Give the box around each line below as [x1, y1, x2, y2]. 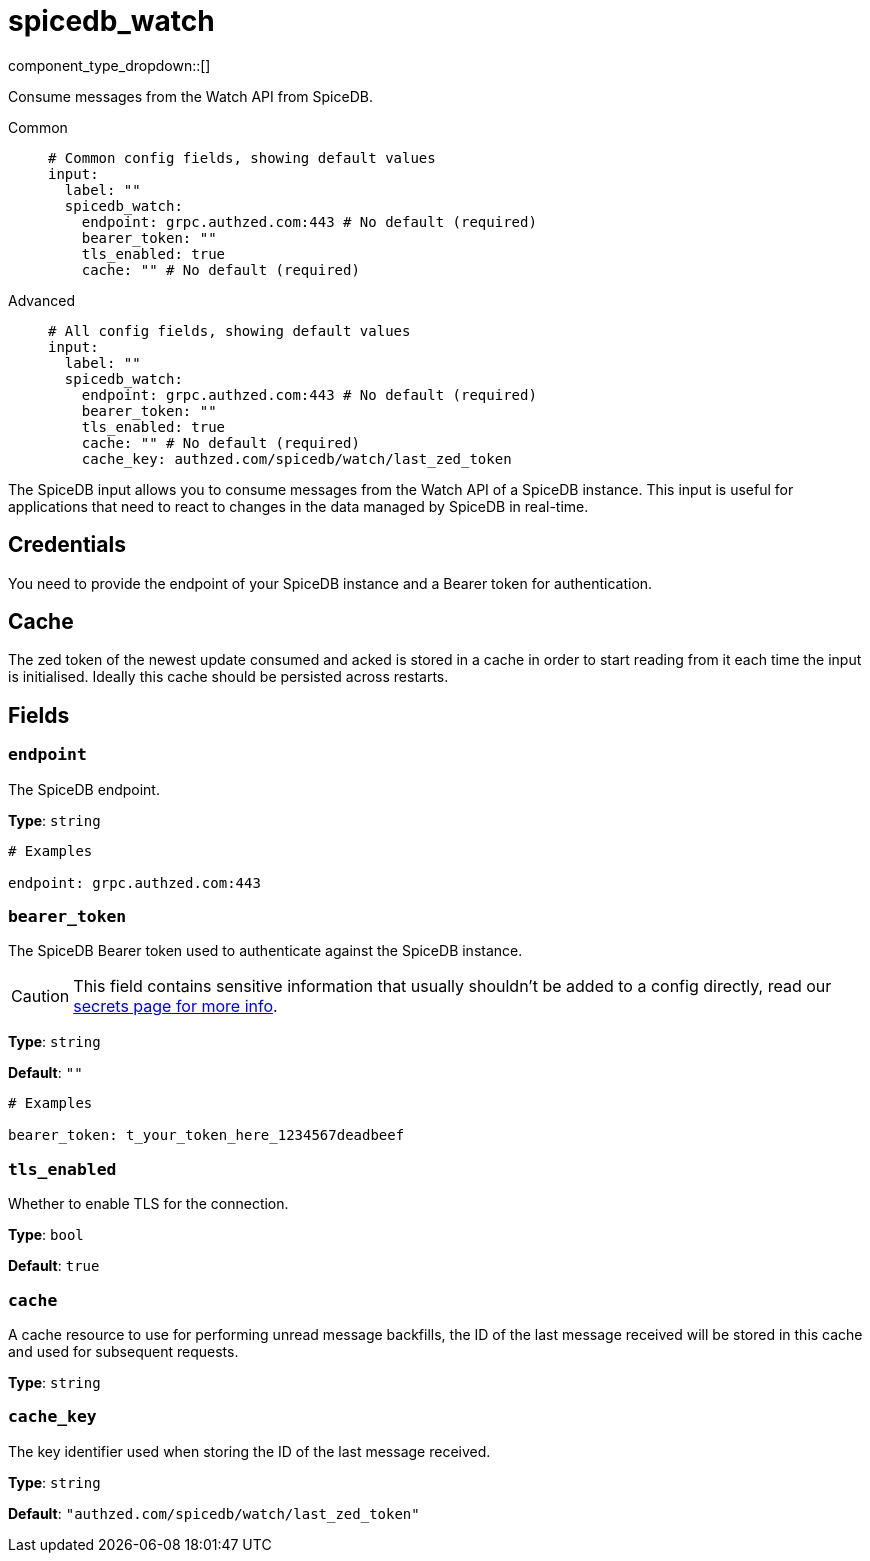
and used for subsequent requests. [8, 1342, 239, 1360]
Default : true [8, 1257, 100, 1275]
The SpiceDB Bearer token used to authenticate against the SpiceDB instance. [8, 942, 523, 960]
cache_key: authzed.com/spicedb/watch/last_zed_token [81, 450, 512, 467]
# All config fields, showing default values [48, 322, 411, 339]
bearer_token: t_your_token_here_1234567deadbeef [8, 1127, 405, 1144]
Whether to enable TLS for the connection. [8, 1195, 289, 1213]
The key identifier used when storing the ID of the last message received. [8, 1442, 491, 1460]
